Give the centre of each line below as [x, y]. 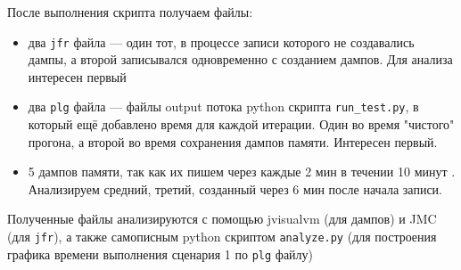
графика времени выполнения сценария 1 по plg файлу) [161, 254]
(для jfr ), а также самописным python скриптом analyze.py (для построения [222, 237]
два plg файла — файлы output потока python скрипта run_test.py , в [223, 106]
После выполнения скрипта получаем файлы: [130, 12]
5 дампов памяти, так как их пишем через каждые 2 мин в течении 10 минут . [242, 172]
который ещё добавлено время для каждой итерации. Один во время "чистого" [241, 124]
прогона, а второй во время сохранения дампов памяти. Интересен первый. [233, 141]
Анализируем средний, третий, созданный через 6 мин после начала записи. [235, 188]
